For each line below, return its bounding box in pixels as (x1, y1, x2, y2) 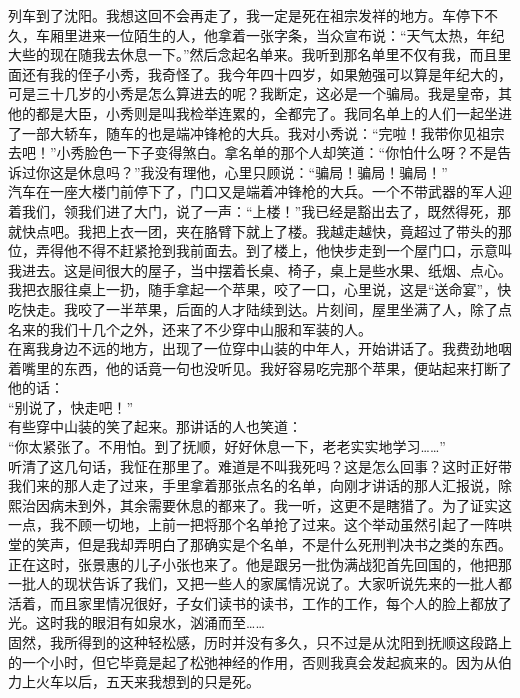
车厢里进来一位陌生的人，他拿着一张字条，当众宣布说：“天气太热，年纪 (35, 24, 505, 45)
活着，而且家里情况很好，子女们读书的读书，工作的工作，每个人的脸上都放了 (8, 592, 512, 613)
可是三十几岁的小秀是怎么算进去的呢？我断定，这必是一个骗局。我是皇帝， (8, 83, 498, 104)
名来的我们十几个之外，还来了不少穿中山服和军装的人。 (8, 318, 372, 339)
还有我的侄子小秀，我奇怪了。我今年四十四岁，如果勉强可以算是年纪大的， (21, 63, 512, 84)
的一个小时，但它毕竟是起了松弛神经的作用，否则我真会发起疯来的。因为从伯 (8, 651, 512, 672)
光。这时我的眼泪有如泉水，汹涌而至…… (8, 612, 265, 633)
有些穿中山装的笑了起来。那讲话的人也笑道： (8, 416, 302, 437)
